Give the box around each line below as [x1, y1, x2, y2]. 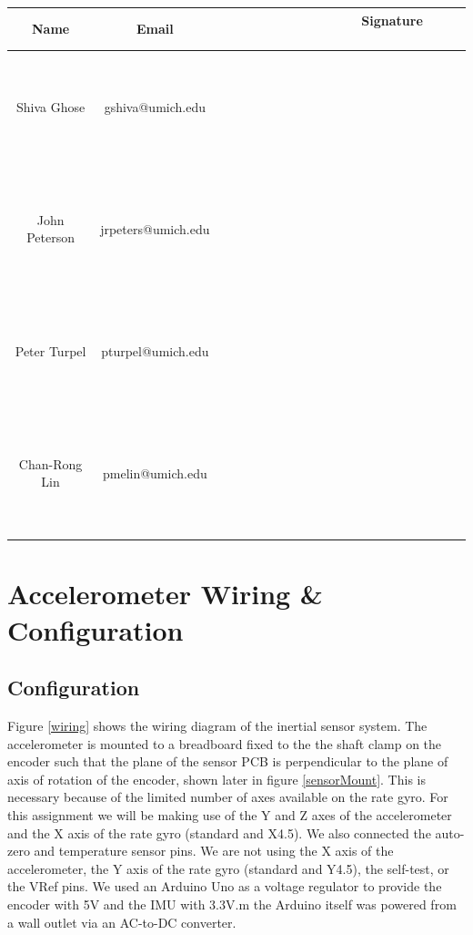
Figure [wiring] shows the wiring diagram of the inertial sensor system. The [7, 716, 428, 735]
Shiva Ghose [15, 97, 86, 116]
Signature [361, 10, 423, 29]
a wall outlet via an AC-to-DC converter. [7, 912, 236, 931]
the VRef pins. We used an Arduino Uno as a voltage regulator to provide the [7, 877, 442, 896]
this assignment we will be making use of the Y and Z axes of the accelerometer [7, 805, 452, 824]
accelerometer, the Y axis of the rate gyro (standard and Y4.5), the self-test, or [7, 858, 449, 878]
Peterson [26, 228, 75, 247]
